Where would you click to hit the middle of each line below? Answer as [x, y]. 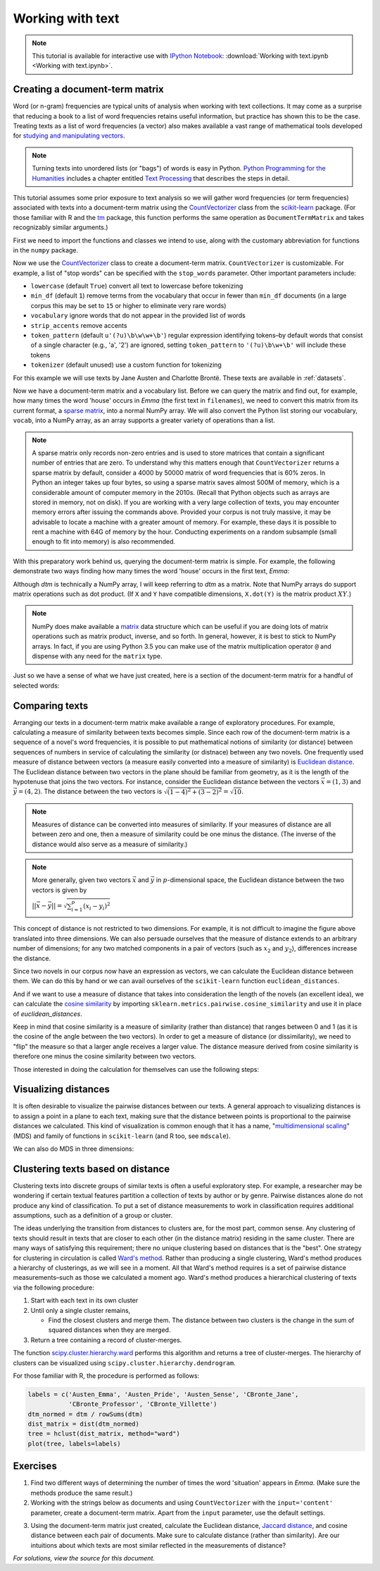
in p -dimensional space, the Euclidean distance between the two [250, 880]
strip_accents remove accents [79, 325]
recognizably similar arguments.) [61, 227]
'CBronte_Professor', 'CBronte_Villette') [143, 1404]
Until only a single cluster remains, [81, 1310]
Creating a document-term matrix [89, 89]
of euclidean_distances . [47, 1014]
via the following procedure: [53, 1288]
